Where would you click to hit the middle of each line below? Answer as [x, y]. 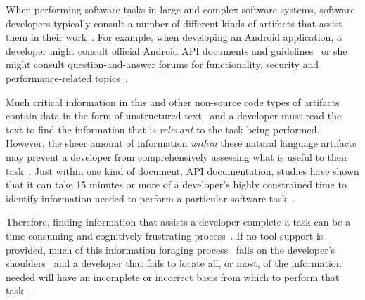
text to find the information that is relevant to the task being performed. [163, 129]
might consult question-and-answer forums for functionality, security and [162, 64]
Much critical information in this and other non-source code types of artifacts [173, 102]
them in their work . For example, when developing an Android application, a [174, 37]
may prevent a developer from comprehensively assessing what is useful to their [177, 156]
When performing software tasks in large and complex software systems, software [180, 9]
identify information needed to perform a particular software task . [151, 198]
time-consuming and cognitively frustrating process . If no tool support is [165, 235]
